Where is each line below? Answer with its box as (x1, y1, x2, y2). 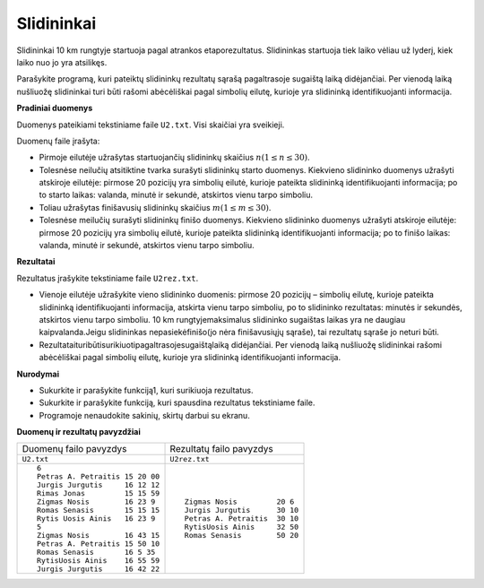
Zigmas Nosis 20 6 (184, 497, 295, 506)
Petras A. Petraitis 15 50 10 (36, 539, 160, 549)
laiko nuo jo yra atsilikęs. (16, 56, 108, 67)
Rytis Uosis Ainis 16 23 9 (36, 514, 156, 523)
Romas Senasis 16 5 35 (36, 548, 156, 558)
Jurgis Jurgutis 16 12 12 (36, 480, 160, 490)
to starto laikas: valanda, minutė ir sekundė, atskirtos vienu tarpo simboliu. (39, 189, 314, 201)
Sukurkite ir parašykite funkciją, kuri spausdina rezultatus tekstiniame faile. (39, 397, 315, 408)
